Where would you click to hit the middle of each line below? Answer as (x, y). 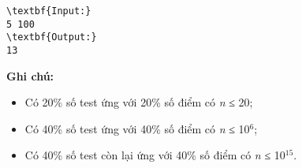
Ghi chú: (30, 75)
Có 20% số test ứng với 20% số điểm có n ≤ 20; (139, 102)
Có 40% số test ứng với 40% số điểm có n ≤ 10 (137, 128)
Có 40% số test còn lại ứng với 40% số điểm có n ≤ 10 (155, 155)
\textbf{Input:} (49, 11)
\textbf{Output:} (52, 37)
